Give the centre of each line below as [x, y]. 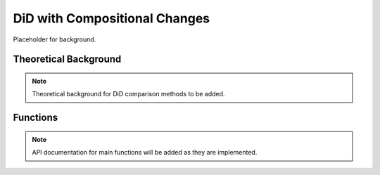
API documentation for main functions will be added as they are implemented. [145, 153]
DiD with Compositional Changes [112, 18]
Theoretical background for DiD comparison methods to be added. [128, 94]
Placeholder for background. [55, 39]
